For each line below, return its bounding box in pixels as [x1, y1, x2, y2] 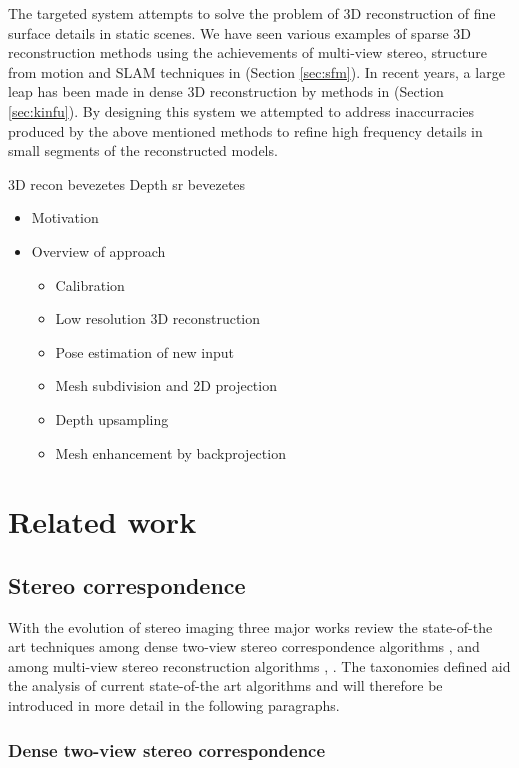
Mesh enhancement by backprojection [55, 442, 286, 463]
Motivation [31, 207, 99, 228]
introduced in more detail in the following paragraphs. [8, 695, 340, 716]
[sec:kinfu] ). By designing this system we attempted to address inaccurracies [8, 100, 475, 121]
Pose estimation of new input [55, 341, 235, 362]
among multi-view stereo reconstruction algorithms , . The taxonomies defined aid [8, 655, 511, 676]
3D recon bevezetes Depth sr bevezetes [8, 173, 246, 194]
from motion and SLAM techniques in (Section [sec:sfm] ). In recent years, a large [8, 61, 505, 82]
